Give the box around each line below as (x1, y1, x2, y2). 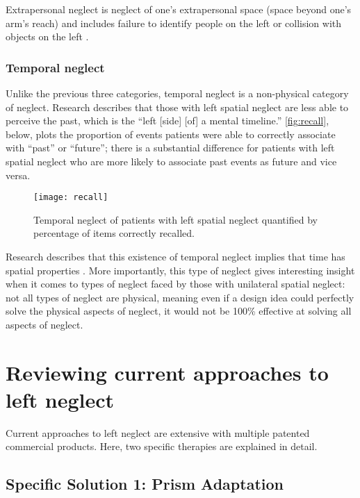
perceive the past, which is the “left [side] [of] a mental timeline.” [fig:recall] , (6, 113, 329, 128)
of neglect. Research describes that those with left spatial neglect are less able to (6, 99, 349, 114)
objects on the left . (6, 29, 89, 44)
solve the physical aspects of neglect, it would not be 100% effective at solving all (6, 304, 352, 318)
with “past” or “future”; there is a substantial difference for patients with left (6, 140, 335, 155)
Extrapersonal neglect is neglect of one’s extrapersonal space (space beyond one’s (6, 2, 352, 16)
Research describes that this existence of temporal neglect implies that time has (6, 249, 345, 263)
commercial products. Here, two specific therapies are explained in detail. (6, 439, 318, 454)
